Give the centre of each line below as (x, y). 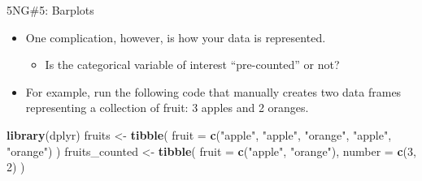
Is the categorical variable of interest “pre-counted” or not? (192, 65)
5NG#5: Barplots (50, 10)
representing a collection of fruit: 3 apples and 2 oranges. (167, 108)
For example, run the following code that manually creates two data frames (213, 91)
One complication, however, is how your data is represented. (176, 37)
